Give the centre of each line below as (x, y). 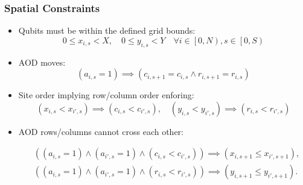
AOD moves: (42, 62)
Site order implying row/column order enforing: (106, 95)
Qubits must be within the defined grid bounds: (107, 30)
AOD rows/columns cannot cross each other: (101, 131)
